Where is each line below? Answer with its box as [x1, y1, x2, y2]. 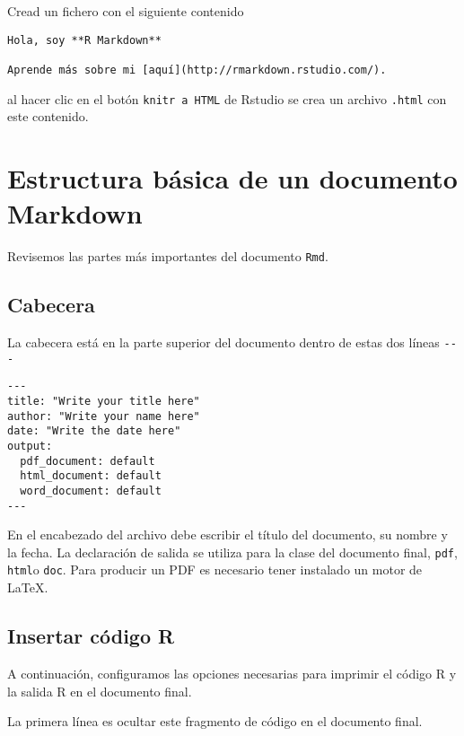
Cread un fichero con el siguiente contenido [7, 2, 244, 20]
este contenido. [7, 107, 89, 126]
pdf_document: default [20, 454, 155, 468]
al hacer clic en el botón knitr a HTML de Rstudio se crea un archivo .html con [7, 89, 447, 108]
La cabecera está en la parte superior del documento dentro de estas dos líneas [7, 332, 440, 351]
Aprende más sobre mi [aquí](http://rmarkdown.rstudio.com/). [7, 63, 387, 76]
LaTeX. [7, 578, 48, 597]
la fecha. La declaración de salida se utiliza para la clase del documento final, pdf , [7, 542, 458, 561]
